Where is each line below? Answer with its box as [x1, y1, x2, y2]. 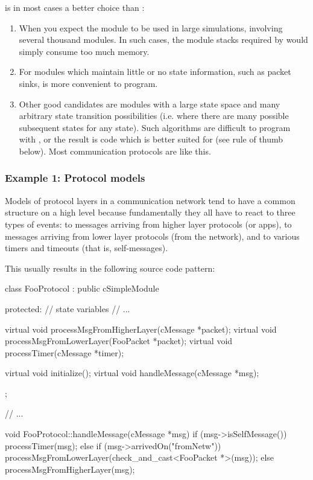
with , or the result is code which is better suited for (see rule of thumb [19, 133, 283, 146]
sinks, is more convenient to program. [19, 77, 158, 89]
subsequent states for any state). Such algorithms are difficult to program [19, 121, 291, 133]
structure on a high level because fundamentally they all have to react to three [5, 206, 296, 219]
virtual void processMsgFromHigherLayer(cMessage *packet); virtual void [5, 322, 277, 335]
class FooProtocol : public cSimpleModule [5, 282, 159, 295]
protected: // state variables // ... [5, 302, 130, 315]
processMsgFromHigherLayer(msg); [5, 462, 135, 475]
